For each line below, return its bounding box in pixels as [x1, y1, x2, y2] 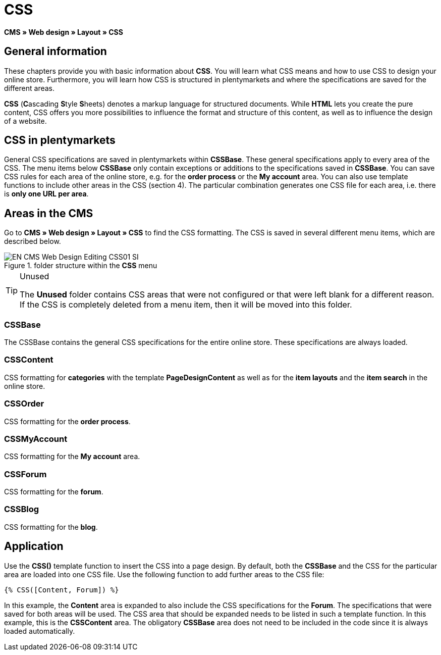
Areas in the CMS [4, 207, 93, 220]
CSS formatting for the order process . [4, 417, 131, 426]
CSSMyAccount [4, 433, 68, 444]
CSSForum [4, 469, 47, 479]
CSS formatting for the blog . [4, 522, 98, 531]
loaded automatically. [4, 626, 75, 635]
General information [4, 45, 107, 58]
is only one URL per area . [4, 189, 89, 198]
